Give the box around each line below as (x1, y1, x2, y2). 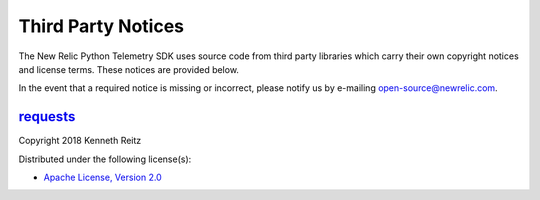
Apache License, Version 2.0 (43, 171, 162, 184)
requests (18, 108, 76, 125)
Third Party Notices (18, 15, 185, 37)
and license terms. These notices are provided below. (18, 63, 240, 75)
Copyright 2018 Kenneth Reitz (18, 135, 142, 147)
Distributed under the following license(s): (18, 153, 192, 165)
